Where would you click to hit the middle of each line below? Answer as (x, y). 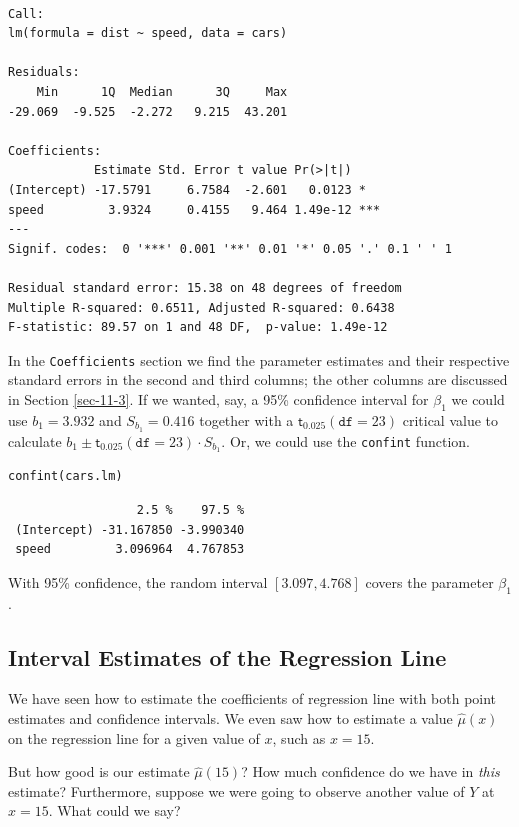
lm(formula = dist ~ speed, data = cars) (148, 33)
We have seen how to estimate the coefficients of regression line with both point (252, 698)
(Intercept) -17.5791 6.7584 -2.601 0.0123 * (187, 189)
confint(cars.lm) (65, 476)
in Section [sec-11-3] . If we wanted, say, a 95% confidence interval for (218, 398)
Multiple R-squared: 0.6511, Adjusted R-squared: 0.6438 (201, 307)
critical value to (450, 419)
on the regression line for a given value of (134, 737)
